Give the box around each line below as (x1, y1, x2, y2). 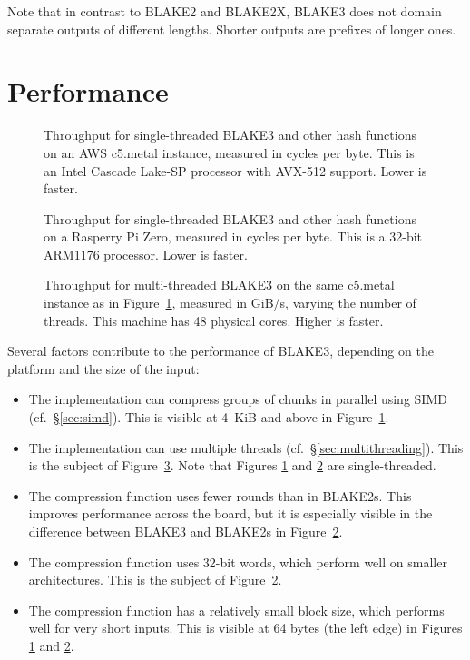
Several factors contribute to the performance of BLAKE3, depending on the (7, 341, 434, 360)
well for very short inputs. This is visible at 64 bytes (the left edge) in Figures (28, 618, 463, 637)
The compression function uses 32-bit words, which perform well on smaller (28, 552, 447, 571)
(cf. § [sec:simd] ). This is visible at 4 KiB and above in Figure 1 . (28, 408, 389, 427)
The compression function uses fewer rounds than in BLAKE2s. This (28, 486, 412, 505)
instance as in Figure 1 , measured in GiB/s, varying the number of (44, 293, 416, 312)
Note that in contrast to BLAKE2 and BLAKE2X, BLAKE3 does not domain (7, 2, 442, 20)
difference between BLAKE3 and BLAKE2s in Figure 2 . (28, 522, 343, 540)
